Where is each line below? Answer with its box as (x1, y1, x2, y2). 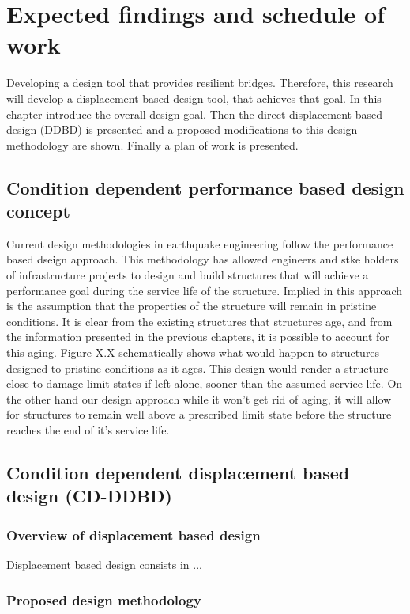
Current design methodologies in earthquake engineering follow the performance (6, 235, 393, 252)
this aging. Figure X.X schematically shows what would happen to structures (6, 344, 380, 361)
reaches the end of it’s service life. (6, 422, 170, 438)
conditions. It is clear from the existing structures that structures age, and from (6, 313, 393, 329)
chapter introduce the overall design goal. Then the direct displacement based (6, 105, 382, 122)
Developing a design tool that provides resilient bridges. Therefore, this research (6, 74, 393, 91)
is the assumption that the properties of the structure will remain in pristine (6, 298, 377, 314)
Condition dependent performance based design (6, 175, 404, 199)
